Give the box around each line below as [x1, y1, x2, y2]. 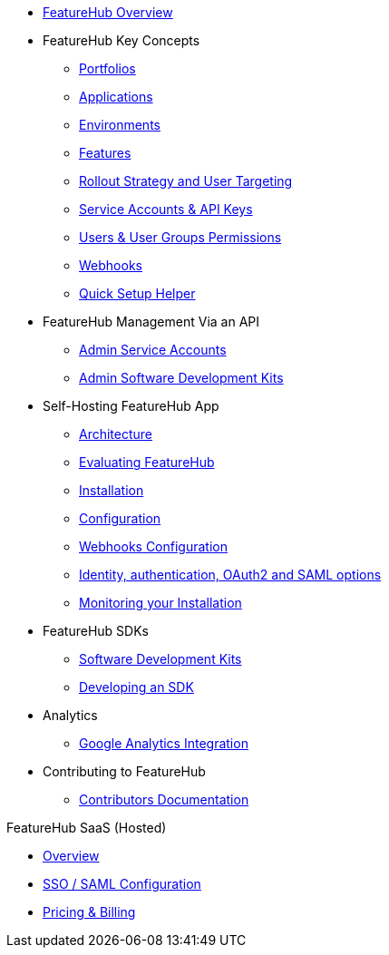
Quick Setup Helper [79, 286, 196, 301]
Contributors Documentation [79, 792, 249, 807]
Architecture [79, 426, 153, 442]
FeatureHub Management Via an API [43, 314, 260, 329]
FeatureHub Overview [43, 5, 173, 20]
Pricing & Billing [43, 904, 136, 920]
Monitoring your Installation [79, 595, 242, 610]
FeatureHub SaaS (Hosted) [6, 820, 167, 835]
